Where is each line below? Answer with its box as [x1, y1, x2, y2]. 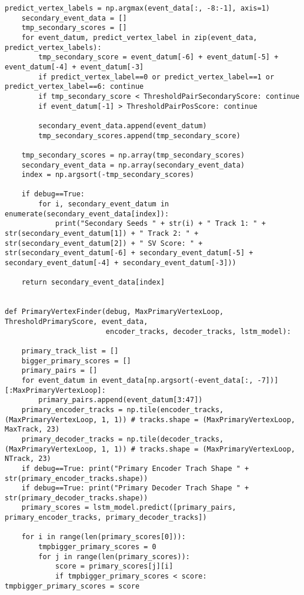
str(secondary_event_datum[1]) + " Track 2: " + [5, 229, 199, 238]
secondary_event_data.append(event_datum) [38, 121, 207, 130]
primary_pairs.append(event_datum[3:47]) [38, 396, 203, 405]
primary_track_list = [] [21, 346, 119, 355]
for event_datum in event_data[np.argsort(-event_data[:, [21, 376, 253, 385]
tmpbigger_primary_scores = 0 [38, 543, 156, 551]
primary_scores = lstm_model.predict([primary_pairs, [21, 503, 236, 512]
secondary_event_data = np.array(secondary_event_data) [21, 161, 245, 169]
